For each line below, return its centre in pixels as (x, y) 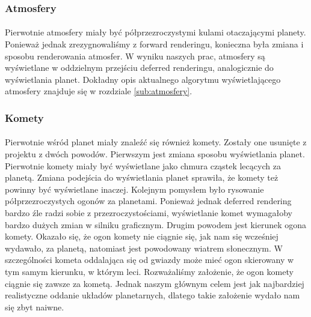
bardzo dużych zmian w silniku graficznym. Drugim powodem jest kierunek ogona (156, 224)
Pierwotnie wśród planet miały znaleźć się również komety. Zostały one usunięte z (156, 142)
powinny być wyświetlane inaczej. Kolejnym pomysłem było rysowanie (134, 189)
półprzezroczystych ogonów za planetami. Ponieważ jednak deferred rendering (148, 201)
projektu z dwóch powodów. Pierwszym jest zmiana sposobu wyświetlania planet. (155, 154)
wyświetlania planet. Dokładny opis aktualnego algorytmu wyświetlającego (143, 79)
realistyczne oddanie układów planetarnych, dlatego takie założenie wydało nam (152, 295)
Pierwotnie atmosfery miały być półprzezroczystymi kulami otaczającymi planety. (155, 32)
